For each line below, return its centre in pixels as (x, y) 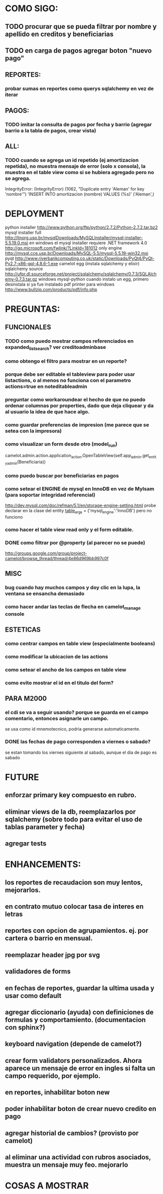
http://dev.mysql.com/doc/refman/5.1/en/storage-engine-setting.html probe (81, 505)
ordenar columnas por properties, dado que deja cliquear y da (79, 405)
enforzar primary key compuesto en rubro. (71, 795)
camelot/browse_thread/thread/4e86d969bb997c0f (57, 558)
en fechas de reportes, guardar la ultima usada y (80, 988)
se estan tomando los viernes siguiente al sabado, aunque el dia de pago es (81, 752)
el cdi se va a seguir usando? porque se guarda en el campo (77, 712)
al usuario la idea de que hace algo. (47, 411)
